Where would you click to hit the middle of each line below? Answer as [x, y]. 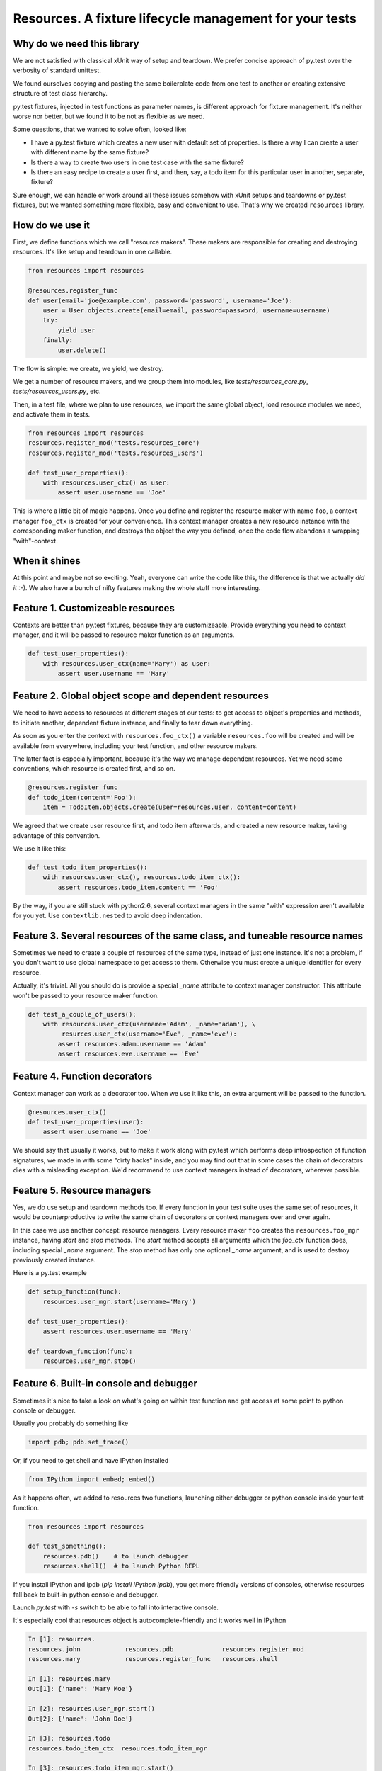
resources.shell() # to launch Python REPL [121, 1566]
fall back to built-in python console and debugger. [86, 1595]
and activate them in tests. [52, 414]
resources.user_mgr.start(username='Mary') [119, 1301]
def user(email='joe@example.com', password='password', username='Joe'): [161, 300]
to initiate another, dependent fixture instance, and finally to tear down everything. [133, 723]
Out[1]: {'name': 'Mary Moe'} [80, 1689]
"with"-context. [35, 541]
